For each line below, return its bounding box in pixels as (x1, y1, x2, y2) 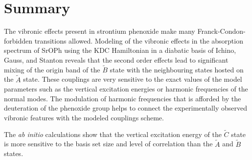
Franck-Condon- (197, 26, 246, 36)
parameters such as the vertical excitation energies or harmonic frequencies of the (4, 84, 248, 94)
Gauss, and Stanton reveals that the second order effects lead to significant (4, 54, 229, 65)
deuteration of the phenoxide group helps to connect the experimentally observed (4, 103, 247, 113)
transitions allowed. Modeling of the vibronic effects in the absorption (34, 35, 243, 46)
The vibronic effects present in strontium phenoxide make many (4, 26, 195, 36)
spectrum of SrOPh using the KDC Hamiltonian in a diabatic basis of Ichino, (4, 45, 236, 55)
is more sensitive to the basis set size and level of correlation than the (4, 138, 213, 149)
